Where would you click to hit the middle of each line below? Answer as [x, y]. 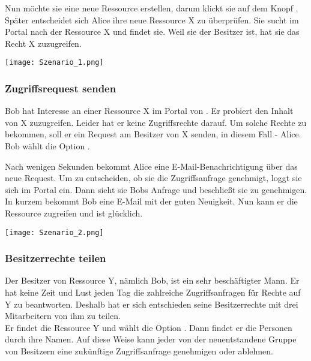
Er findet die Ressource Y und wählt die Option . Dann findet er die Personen [149, 327]
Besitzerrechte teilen [56, 258]
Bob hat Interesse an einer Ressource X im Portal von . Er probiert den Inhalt [149, 111]
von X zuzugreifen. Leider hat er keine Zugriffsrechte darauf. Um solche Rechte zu [156, 122]
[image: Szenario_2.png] [54, 232]
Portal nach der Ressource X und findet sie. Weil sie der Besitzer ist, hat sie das [152, 31]
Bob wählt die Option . [47, 146]
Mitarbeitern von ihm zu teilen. [63, 316]
